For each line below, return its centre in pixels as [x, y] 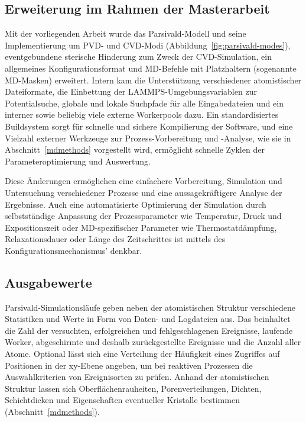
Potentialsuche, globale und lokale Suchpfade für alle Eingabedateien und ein [144, 103]
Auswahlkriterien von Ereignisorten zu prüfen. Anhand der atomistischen [137, 377]
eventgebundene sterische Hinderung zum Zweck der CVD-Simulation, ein [138, 57]
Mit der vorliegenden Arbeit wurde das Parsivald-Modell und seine [126, 33]
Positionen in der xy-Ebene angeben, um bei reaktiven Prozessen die [129, 365]
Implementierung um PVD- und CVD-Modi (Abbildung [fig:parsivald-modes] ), [148, 45]
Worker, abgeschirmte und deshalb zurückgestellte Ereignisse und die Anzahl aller [153, 342]
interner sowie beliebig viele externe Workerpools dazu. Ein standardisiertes [142, 115]
